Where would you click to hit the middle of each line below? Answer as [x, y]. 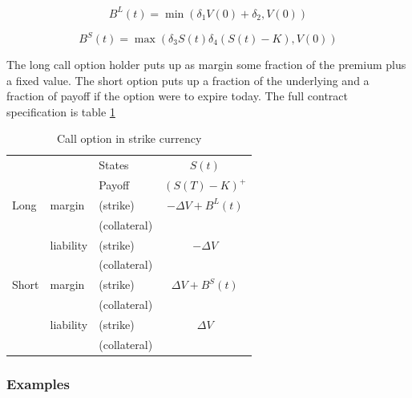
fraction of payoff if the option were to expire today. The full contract [178, 96]
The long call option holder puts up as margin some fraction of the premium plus [206, 64]
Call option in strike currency [129, 138]
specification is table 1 [61, 111]
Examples [38, 383]
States [114, 165]
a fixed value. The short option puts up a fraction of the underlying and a [188, 80]
